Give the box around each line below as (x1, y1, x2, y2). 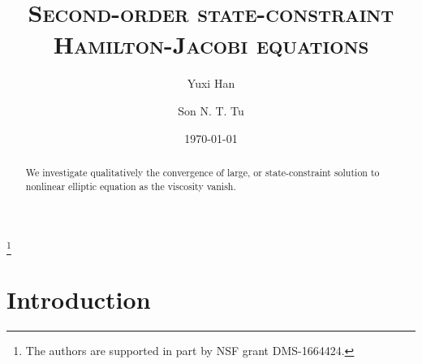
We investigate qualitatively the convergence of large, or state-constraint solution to (25, 165, 380, 179)
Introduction (6, 282, 151, 315)
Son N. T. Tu (178, 102, 244, 119)
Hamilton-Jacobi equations (53, 28, 369, 61)
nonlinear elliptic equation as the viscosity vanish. (25, 179, 236, 193)
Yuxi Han (187, 75, 235, 92)
